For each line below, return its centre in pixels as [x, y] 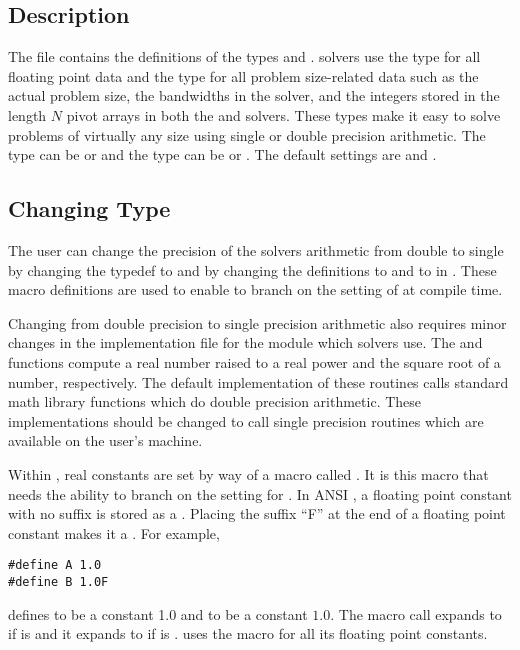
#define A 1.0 [55, 565]
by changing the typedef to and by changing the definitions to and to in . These [252, 269]
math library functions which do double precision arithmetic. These [215, 401]
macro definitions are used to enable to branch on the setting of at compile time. [255, 289]
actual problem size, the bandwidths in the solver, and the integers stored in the [254, 95]
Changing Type [89, 208]
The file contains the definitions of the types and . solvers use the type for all [244, 56]
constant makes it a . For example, [114, 532]
